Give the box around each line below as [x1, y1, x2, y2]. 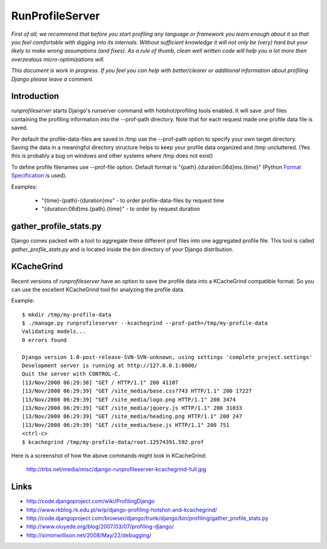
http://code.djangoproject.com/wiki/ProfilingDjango [26, 497, 155, 505]
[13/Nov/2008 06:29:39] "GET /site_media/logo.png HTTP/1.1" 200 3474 [22, 396, 236, 403]
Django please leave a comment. [11, 75, 94, 83]
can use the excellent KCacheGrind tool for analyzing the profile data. [11, 286, 185, 293]
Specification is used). [11, 172, 67, 179]
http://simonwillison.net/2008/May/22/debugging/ [26, 531, 151, 539]
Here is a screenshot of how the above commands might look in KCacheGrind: [11, 452, 207, 459]
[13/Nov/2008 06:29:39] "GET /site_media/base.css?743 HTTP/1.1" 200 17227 [22, 388, 252, 394]
